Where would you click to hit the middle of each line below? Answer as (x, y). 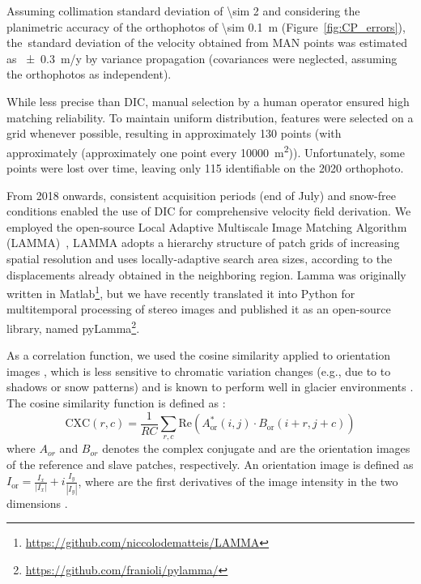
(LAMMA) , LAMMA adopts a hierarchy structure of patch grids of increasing (203, 243)
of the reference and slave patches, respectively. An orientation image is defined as (210, 465)
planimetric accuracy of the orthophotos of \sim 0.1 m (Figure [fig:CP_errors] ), (206, 26)
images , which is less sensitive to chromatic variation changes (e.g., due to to (199, 371)
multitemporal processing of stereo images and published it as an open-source (199, 309)
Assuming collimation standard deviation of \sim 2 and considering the (183, 11)
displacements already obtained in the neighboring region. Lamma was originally (206, 274)
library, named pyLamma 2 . (73, 327)
